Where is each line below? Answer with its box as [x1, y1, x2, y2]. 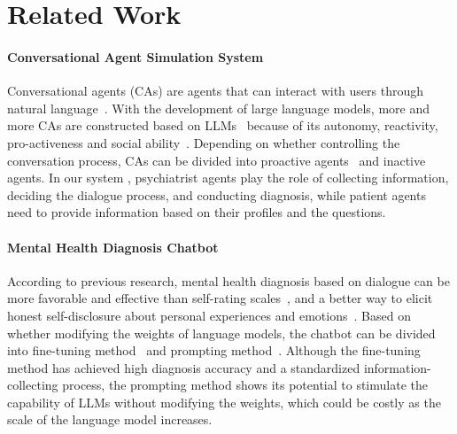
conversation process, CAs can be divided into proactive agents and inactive [7, 151, 426, 169]
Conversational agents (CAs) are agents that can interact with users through [7, 81, 424, 100]
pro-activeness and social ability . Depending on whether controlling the [7, 133, 400, 151]
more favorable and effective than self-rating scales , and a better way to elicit [7, 289, 433, 307]
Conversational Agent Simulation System [7, 47, 264, 66]
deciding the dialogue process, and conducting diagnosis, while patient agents [7, 185, 426, 204]
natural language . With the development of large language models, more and [7, 98, 430, 117]
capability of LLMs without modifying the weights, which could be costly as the [7, 392, 441, 411]
